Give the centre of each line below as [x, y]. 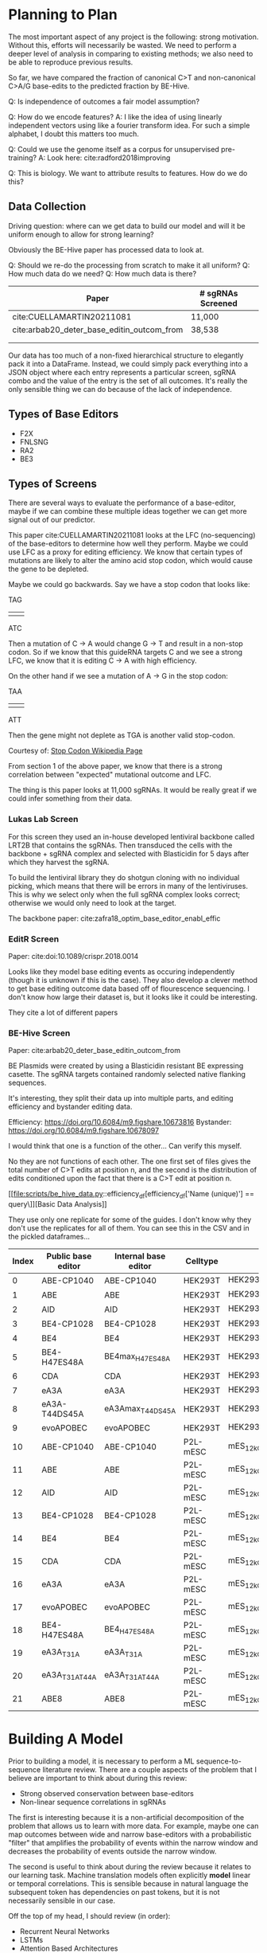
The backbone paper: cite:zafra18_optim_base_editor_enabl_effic [114, 918]
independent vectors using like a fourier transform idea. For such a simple [129, 125]
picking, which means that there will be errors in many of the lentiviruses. [128, 886]
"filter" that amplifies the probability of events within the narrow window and [133, 1842]
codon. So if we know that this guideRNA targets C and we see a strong [126, 652]
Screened [219, 303]
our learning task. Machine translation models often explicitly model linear [130, 1875]
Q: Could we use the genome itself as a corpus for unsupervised [114, 149]
